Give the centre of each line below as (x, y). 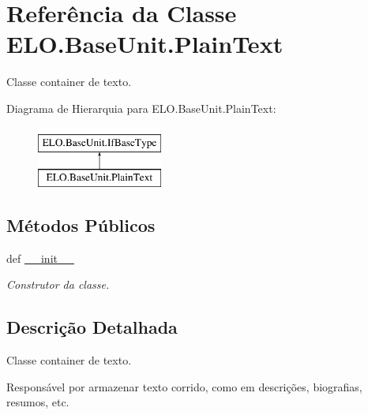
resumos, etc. (38, 402)
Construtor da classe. (58, 284)
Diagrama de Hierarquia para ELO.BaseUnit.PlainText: (141, 108)
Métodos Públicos (81, 225)
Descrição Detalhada (92, 327)
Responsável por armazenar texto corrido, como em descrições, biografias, (184, 386)
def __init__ (40, 258)
